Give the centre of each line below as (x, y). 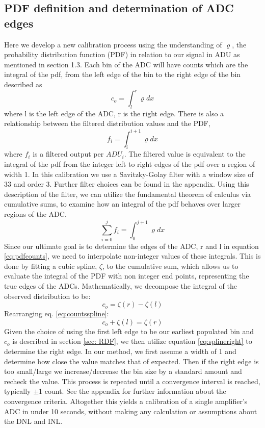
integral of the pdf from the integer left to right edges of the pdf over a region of (130, 163)
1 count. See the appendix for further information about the (132, 391)
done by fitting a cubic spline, (51, 266)
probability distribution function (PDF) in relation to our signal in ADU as (122, 54)
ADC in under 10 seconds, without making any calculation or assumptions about (131, 411)
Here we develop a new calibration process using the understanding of (113, 44)
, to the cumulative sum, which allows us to (170, 266)
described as (23, 84)
